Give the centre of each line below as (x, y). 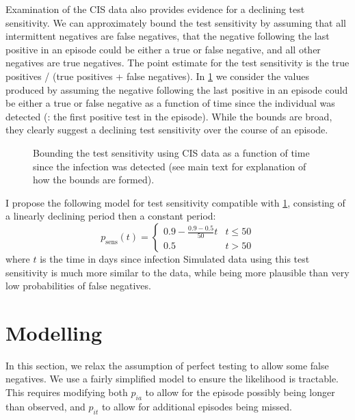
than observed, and (45, 406)
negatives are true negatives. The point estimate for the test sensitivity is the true (177, 63)
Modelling (54, 332)
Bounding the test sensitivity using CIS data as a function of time (171, 152)
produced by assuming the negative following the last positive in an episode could (177, 89)
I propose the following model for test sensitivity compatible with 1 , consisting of (175, 202)
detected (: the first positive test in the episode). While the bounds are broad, (169, 116)
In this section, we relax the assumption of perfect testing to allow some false (167, 365)
